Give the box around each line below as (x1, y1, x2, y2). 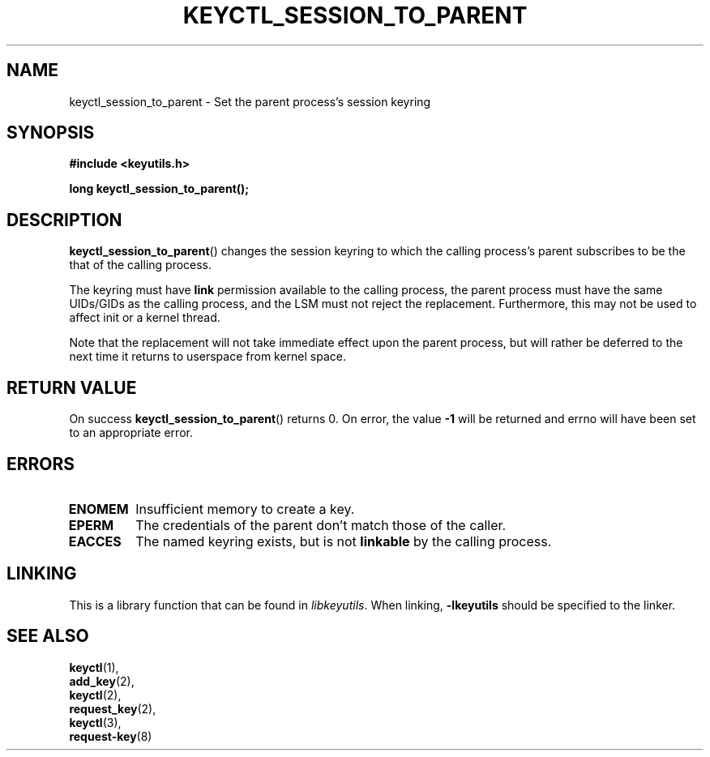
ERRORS (6, 453, 75, 474)
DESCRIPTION (6, 209, 122, 230)
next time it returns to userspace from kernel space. (69, 349, 347, 364)
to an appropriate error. (69, 426, 193, 440)
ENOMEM (68, 500, 129, 517)
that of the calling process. (69, 258, 212, 272)
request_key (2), (69, 701, 156, 716)
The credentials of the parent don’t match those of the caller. (135, 516, 507, 533)
